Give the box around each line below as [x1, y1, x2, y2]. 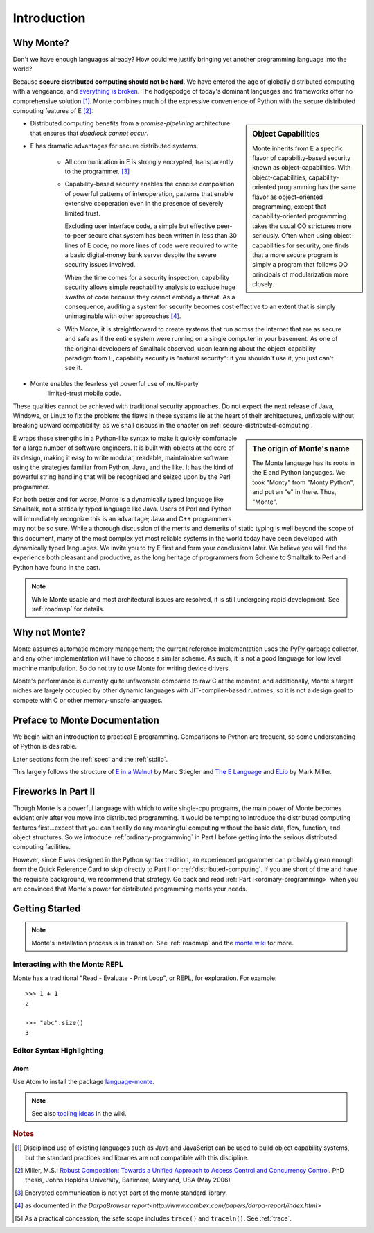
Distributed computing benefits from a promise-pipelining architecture [30, 119, 231, 128]
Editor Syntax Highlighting [12, 1045, 104, 1055]
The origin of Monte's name [252, 444, 350, 453]
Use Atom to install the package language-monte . [12, 1077, 155, 1085]
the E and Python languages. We [252, 469, 346, 477]
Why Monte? [12, 37, 69, 49]
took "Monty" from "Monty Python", [252, 478, 355, 487]
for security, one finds [286, 241, 350, 250]
